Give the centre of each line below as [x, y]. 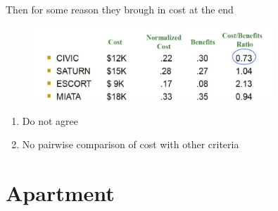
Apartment [60, 193]
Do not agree [50, 120]
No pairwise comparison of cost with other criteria [131, 144]
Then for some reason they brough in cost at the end [120, 9]
